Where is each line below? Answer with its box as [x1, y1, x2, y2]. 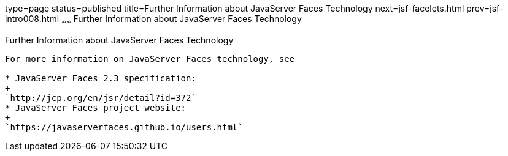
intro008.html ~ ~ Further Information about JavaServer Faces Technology [5, 13, 302, 26]
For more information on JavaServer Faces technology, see [5, 53, 295, 64]
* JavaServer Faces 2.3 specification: [5, 73, 196, 83]
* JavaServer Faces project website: [5, 102, 187, 113]
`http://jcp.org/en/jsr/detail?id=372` [5, 92, 196, 103]
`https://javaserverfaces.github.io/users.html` [5, 122, 243, 132]
